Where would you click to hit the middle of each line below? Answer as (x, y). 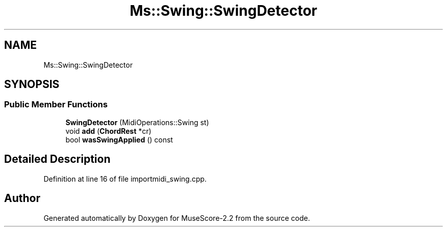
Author (22, 198)
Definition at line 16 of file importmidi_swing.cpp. (125, 179)
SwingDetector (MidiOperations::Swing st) (137, 122)
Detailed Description (57, 159)
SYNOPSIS (32, 84)
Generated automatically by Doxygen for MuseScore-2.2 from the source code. (177, 218)
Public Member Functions (56, 105)
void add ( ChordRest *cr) (108, 131)
